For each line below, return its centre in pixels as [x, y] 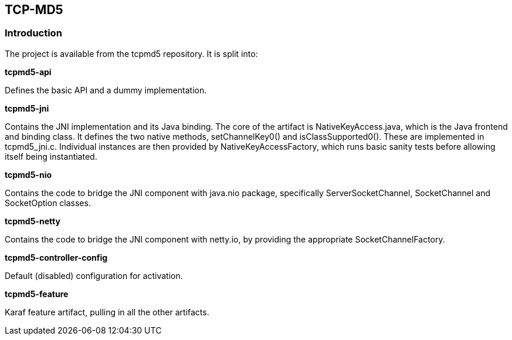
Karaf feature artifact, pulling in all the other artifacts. [107, 312]
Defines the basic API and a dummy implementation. [106, 90]
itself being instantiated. [51, 156]
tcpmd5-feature [37, 294]
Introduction [33, 33]
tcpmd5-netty [33, 221]
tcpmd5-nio [28, 174]
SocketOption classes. [48, 203]
